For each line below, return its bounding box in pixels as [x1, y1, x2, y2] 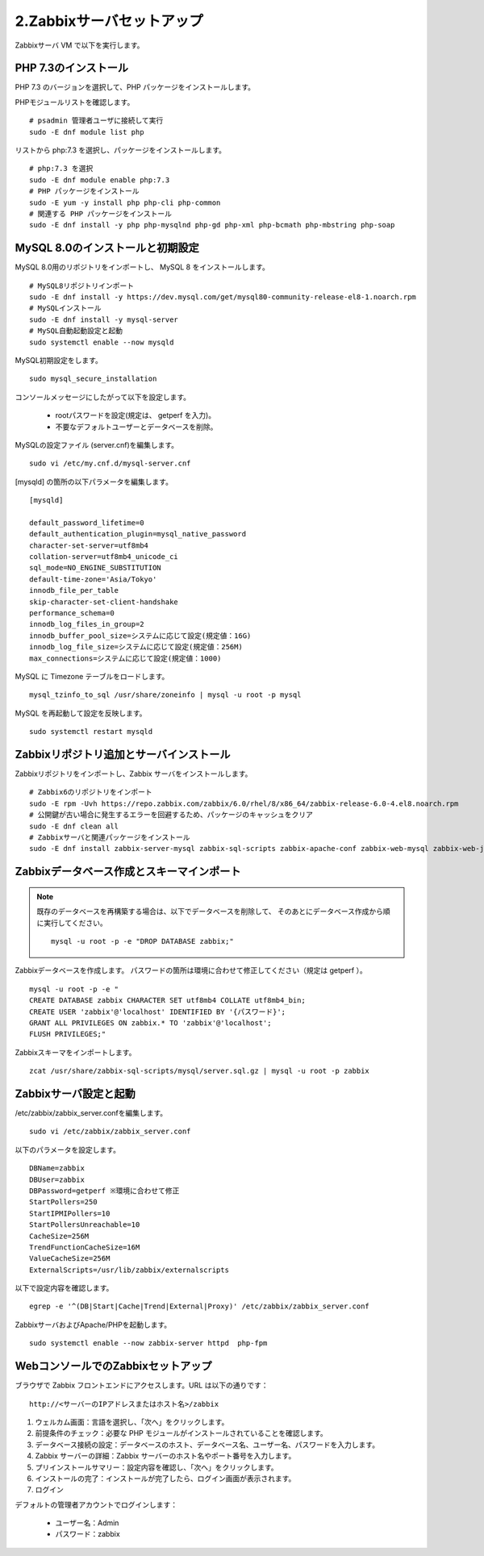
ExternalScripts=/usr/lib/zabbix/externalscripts [29, 1265, 230, 1274]
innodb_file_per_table [29, 586, 119, 595]
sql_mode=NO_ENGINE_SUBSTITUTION [29, 563, 161, 573]
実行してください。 [43, 918, 108, 928]
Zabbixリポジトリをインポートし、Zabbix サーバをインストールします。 [15, 769, 252, 778]
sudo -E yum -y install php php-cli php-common [29, 198, 221, 207]
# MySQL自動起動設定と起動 [29, 327, 123, 336]
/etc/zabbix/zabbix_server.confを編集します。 [15, 1108, 168, 1118]
